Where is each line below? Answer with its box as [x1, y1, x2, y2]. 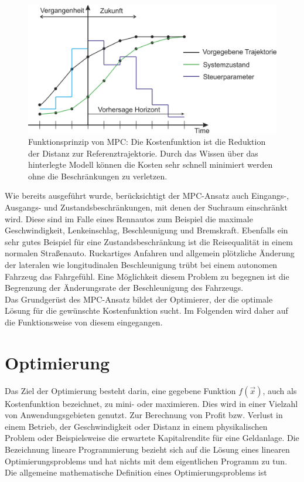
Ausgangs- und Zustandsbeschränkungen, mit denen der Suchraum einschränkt [5, 201, 288, 213]
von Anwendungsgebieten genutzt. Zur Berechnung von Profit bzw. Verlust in [5, 409, 283, 421]
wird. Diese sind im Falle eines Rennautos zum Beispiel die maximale [5, 212, 253, 225]
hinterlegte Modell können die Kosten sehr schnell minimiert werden [28, 158, 273, 171]
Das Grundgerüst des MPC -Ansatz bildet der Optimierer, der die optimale [5, 293, 273, 305]
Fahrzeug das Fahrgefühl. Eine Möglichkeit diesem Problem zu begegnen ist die [5, 270, 289, 282]
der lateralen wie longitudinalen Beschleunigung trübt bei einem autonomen [5, 258, 278, 270]
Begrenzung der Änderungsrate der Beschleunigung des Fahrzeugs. [5, 281, 244, 294]
